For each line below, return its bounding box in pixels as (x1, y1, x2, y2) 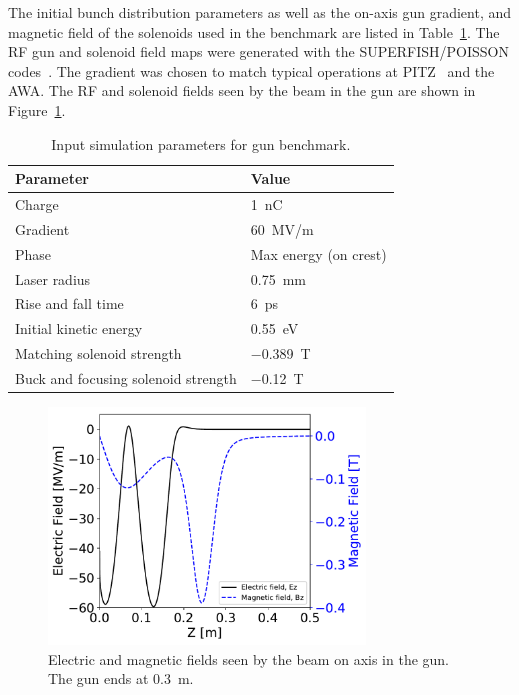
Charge (15, 194, 59, 214)
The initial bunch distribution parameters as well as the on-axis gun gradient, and (8, 2, 512, 22)
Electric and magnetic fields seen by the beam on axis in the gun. (48, 648, 450, 669)
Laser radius (15, 268, 91, 289)
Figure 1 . (8, 99, 66, 120)
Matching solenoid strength (15, 343, 182, 364)
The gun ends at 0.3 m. (48, 668, 194, 689)
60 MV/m (250, 218, 314, 239)
